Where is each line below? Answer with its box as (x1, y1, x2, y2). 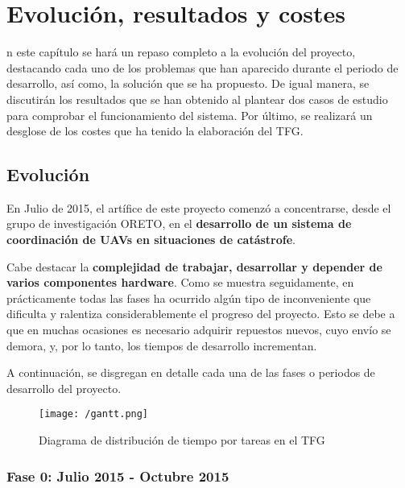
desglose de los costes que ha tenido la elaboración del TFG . (6, 122, 304, 139)
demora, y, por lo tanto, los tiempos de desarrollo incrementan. (6, 337, 317, 354)
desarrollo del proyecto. (6, 379, 122, 396)
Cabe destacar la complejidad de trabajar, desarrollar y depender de (6, 258, 382, 275)
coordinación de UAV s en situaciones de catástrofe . (6, 231, 295, 248)
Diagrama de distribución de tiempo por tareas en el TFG (39, 432, 325, 449)
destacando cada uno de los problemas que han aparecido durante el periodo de (6, 59, 399, 76)
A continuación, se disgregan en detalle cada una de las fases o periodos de (6, 364, 375, 381)
